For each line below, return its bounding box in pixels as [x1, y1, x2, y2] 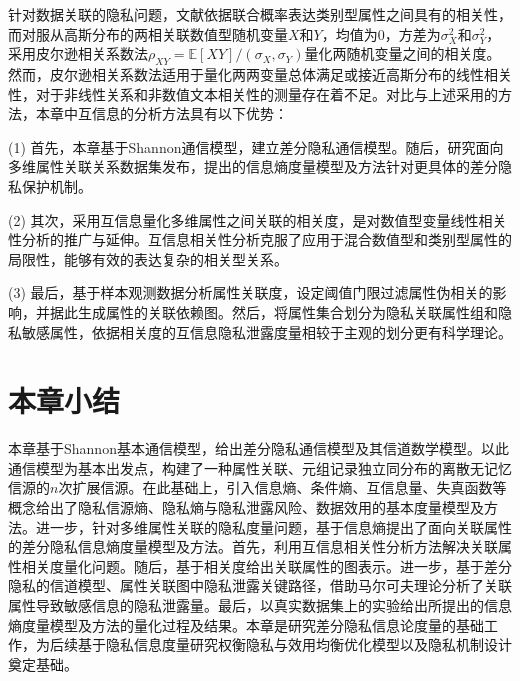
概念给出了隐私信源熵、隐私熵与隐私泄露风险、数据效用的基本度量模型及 [8, 497, 484, 518]
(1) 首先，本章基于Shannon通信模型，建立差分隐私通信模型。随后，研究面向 [8, 136, 504, 157]
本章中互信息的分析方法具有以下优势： [35, 103, 288, 124]
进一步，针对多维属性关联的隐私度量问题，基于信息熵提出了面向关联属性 [35, 516, 512, 537]
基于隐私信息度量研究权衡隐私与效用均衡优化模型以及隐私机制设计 [77, 634, 512, 655]
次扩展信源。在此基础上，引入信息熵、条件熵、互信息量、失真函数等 [58, 477, 507, 498]
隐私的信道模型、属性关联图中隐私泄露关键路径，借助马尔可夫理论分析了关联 [8, 575, 512, 596]
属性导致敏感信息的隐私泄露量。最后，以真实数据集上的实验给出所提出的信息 [8, 594, 512, 615]
